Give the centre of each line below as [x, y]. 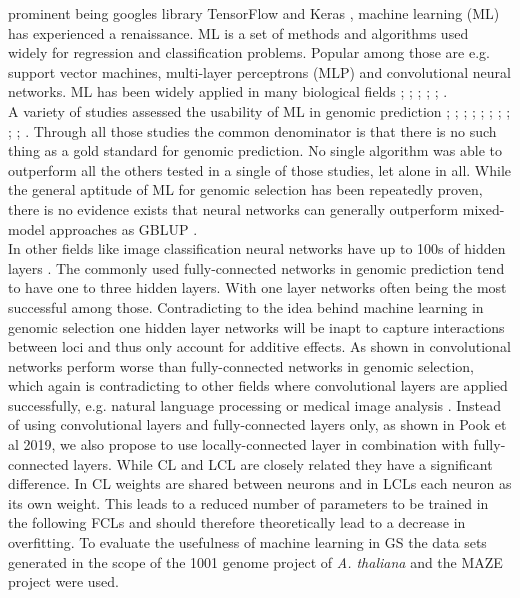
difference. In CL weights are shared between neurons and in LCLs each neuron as [260, 483]
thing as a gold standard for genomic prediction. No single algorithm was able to [255, 150]
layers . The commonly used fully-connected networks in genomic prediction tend [256, 267]
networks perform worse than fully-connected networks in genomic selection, [241, 365]
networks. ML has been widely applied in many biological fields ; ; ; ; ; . [228, 91]
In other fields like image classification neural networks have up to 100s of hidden [257, 248]
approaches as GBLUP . [123, 228]
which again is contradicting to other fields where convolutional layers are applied [258, 385]
